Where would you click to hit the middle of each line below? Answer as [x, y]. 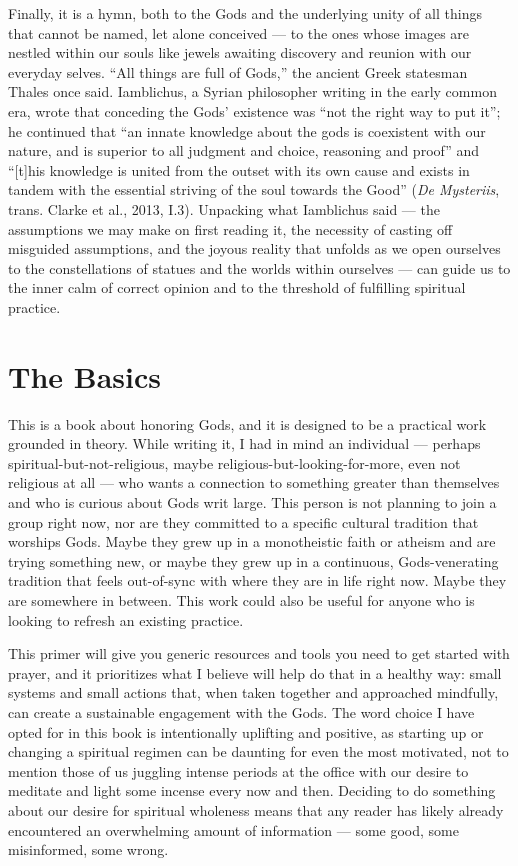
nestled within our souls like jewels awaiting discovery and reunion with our [240, 52]
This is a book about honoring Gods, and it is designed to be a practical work [247, 423]
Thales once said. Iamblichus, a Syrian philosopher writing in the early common [252, 91]
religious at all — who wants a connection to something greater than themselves [254, 482]
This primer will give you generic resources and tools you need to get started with [259, 653]
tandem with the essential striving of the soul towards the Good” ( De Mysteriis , [254, 189]
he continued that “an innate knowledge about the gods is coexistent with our [247, 130]
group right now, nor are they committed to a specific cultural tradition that [243, 521]
